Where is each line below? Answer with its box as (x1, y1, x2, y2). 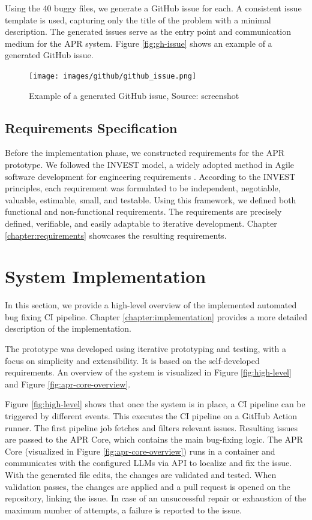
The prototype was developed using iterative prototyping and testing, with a (5, 342, 286, 355)
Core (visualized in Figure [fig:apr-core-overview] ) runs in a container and (5, 444, 275, 457)
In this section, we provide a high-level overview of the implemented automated (5, 299, 297, 311)
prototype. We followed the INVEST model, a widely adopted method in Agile (5, 158, 295, 171)
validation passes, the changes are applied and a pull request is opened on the (5, 480, 290, 492)
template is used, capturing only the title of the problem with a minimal (5, 13, 271, 26)
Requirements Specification (5, 118, 178, 137)
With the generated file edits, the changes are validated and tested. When (5, 468, 277, 481)
